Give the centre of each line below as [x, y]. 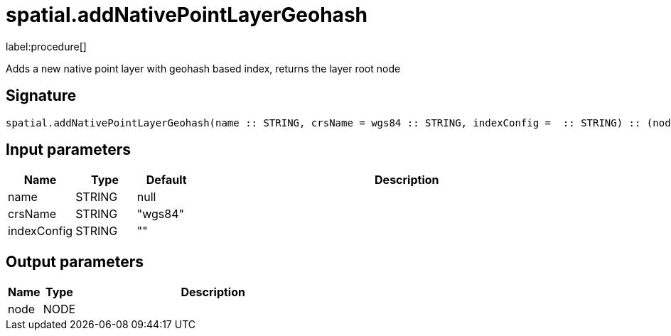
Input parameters [69, 150]
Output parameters [75, 261]
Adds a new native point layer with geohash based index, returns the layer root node [203, 68]
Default [166, 180]
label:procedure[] [46, 46]
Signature [41, 96]
